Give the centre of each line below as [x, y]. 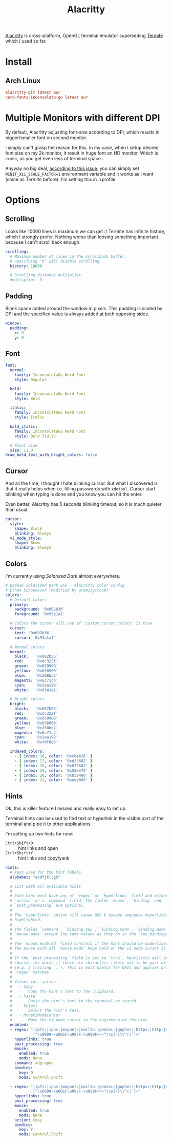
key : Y [26, 1130]
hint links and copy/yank [44, 858]
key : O [26, 1072]
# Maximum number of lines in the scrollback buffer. [68, 256]
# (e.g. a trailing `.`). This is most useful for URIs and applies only [90, 967]
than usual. [17, 510]
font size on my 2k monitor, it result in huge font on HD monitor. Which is [82, 153]
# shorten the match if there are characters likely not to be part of [88, 963]
